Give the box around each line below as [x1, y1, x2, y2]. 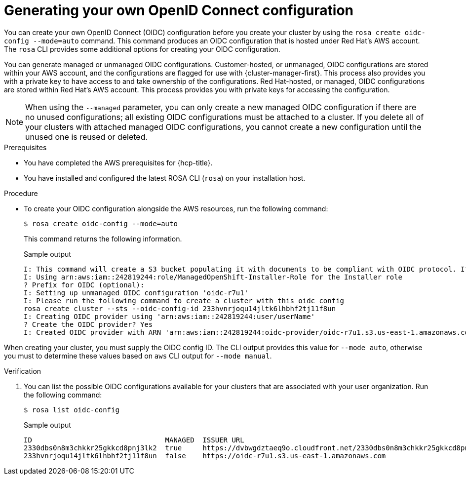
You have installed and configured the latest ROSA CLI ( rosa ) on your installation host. [24, 173, 306, 182]
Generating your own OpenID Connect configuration [4, 2, 354, 19]
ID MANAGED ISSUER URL [24, 436, 244, 444]
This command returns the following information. [24, 234, 182, 243]
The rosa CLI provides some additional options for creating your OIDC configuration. [4, 44, 280, 53]
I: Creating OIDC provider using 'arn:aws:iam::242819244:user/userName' [24, 312, 315, 320]
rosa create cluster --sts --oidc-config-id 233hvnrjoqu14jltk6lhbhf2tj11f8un [24, 304, 336, 313]
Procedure [4, 189, 38, 198]
